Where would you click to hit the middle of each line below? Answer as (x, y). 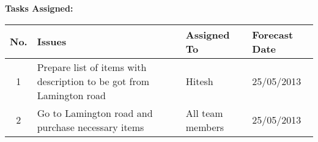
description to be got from (93, 81)
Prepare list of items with (92, 67)
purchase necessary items (91, 127)
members (205, 127)
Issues (52, 42)
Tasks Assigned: (39, 8)
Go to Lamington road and (95, 113)
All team (204, 113)
